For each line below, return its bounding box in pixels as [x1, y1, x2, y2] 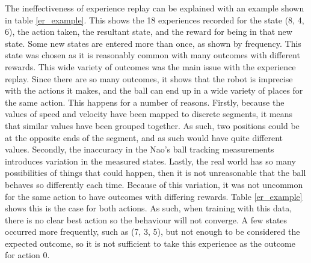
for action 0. [5, 249, 50, 261]
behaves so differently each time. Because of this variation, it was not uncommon [5, 178, 303, 190]
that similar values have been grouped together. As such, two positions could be [5, 119, 300, 131]
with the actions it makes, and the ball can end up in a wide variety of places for [5, 84, 303, 97]
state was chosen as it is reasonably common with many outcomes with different [5, 49, 300, 61]
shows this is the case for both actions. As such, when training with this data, [5, 202, 292, 214]
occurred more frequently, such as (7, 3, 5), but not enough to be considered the [5, 225, 300, 238]
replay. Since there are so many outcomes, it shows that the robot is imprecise [5, 72, 293, 85]
